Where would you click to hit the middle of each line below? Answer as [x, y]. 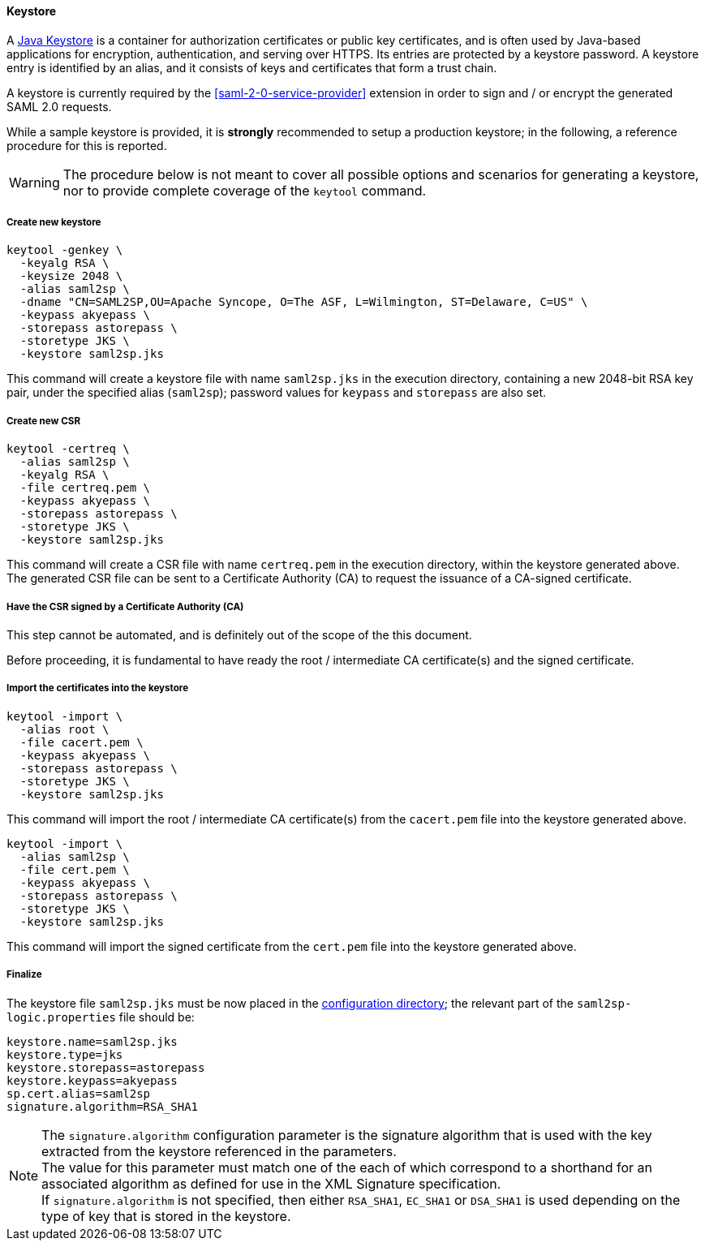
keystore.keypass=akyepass [92, 1080]
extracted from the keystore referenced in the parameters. [219, 1151]
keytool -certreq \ [68, 449]
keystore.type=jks [65, 1054]
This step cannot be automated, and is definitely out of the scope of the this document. [239, 634]
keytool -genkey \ [65, 250]
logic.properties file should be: [101, 1017]
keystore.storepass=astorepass [106, 1067]
